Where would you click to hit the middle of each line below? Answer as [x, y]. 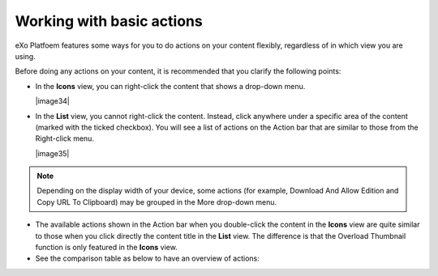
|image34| [53, 101]
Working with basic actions [109, 21]
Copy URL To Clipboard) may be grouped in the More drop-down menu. [157, 202]
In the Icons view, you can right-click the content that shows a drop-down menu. [170, 86]
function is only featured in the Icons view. [106, 248]
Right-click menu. [65, 138]
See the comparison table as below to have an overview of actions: [147, 258]
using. [25, 56]
